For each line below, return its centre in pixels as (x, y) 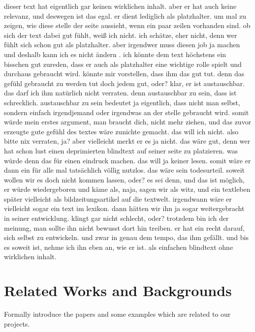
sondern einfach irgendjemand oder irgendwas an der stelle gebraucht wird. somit (127, 112)
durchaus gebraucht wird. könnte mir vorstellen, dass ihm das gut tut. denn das (124, 74)
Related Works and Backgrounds (118, 290)
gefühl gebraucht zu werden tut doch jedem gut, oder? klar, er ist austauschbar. (124, 83)
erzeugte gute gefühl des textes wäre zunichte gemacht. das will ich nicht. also (121, 131)
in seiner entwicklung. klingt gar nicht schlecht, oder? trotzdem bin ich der (116, 218)
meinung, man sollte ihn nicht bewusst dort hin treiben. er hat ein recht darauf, (124, 227)
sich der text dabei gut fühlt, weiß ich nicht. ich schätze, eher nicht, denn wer (121, 35)
